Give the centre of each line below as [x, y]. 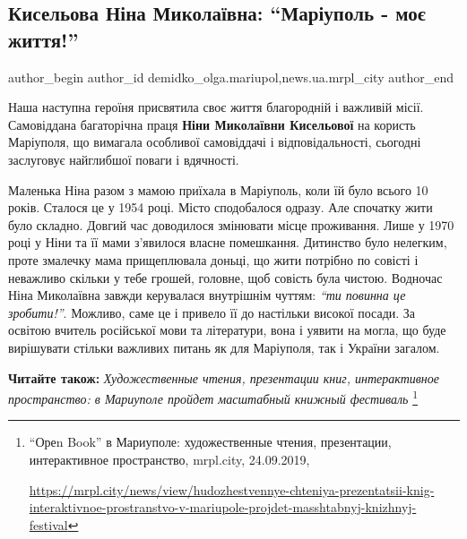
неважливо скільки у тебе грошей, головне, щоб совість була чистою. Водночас [225, 277]
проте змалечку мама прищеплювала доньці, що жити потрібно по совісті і [213, 259]
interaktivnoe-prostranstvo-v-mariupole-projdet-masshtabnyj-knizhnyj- [223, 507]
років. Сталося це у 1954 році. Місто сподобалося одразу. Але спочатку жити [221, 207]
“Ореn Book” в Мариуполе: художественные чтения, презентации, [210, 442]
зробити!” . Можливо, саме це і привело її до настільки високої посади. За [212, 312]
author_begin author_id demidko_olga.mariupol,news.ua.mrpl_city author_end [231, 77]
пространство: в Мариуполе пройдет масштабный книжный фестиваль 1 [213, 397]
